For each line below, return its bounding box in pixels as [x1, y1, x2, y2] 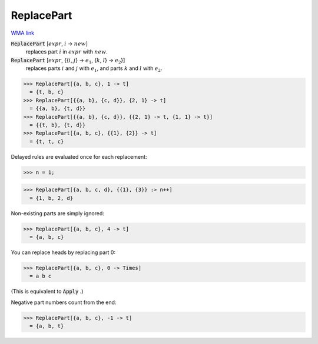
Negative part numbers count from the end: [11, 299, 117, 306]
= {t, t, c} [29, 138, 64, 145]
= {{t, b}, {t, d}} [29, 122, 86, 129]
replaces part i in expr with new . [25, 48, 108, 55]
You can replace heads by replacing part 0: [11, 249, 116, 256]
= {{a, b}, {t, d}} [29, 105, 86, 112]
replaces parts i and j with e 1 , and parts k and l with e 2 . [25, 65, 163, 73]
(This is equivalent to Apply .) [11, 288, 84, 295]
